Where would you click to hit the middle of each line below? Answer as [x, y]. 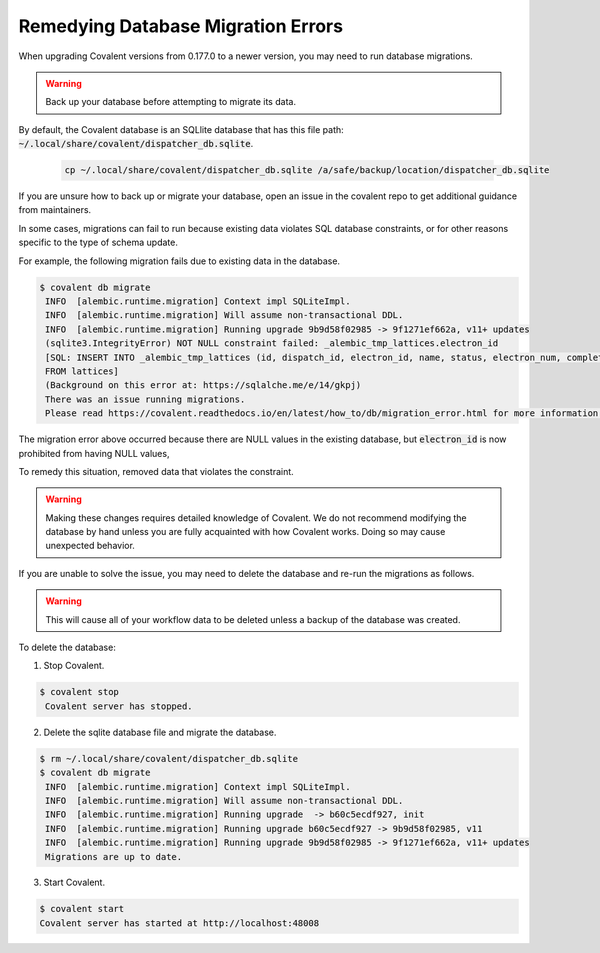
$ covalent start [82, 909]
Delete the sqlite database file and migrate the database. [160, 732]
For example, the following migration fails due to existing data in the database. [179, 261]
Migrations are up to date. [114, 856]
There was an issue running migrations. [145, 399]
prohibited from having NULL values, [94, 453]
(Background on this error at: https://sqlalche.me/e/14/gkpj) [203, 385]
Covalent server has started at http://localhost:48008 [179, 923]
